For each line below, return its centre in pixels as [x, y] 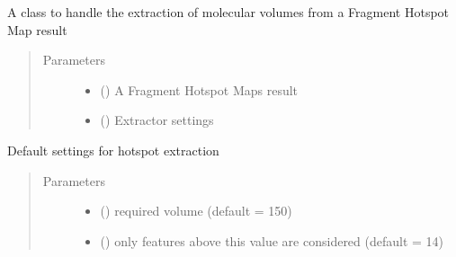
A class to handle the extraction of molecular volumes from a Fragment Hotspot [228, 12]
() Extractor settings [157, 120]
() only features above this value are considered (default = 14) [272, 240]
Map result [37, 29]
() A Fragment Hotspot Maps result [199, 89]
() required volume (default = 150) [196, 211]
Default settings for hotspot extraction [113, 150]
